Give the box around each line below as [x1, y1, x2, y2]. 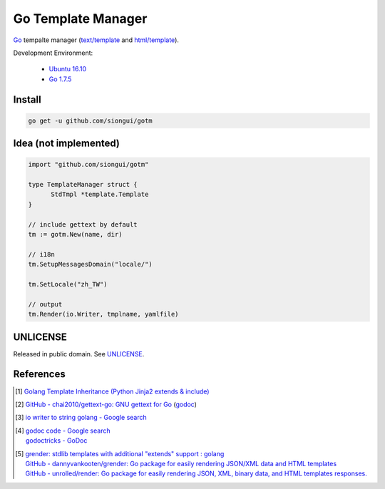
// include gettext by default [28, 220, 138, 228]
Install [13, 93, 42, 105]
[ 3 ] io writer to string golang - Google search [15, 413, 148, 422]
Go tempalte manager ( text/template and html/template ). [13, 36, 180, 44]
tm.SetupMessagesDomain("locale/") [28, 260, 153, 269]
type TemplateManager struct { [28, 180, 138, 189]
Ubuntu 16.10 [48, 65, 87, 73]
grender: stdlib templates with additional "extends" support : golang [25, 449, 225, 458]
